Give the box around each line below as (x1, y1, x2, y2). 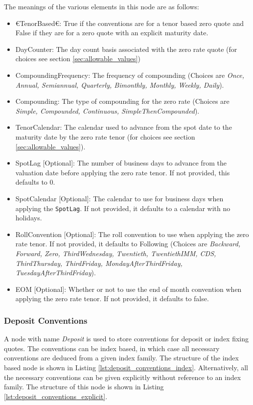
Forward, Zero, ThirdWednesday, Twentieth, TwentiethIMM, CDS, (15, 248, 216, 258)
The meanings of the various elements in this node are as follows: (4, 1, 199, 11)
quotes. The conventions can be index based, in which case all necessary (4, 343, 220, 353)
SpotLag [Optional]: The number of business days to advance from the (15, 158, 227, 168)
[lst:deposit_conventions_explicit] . (4, 391, 108, 401)
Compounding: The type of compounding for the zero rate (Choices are (15, 96, 230, 106)
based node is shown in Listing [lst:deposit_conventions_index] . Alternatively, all (4, 362, 249, 372)
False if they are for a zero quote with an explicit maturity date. (15, 27, 208, 38)
